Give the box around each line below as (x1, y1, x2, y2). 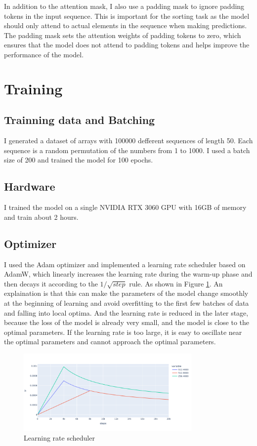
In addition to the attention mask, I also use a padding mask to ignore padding (4, 1, 245, 11)
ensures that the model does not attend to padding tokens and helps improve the (4, 40, 250, 50)
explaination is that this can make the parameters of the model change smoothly (4, 288, 249, 298)
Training (4, 78, 63, 98)
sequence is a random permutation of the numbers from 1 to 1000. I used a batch (4, 145, 250, 155)
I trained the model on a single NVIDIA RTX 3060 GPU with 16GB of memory (4, 202, 247, 212)
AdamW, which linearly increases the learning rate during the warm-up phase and (4, 269, 253, 279)
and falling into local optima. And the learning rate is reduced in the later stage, (4, 307, 249, 318)
